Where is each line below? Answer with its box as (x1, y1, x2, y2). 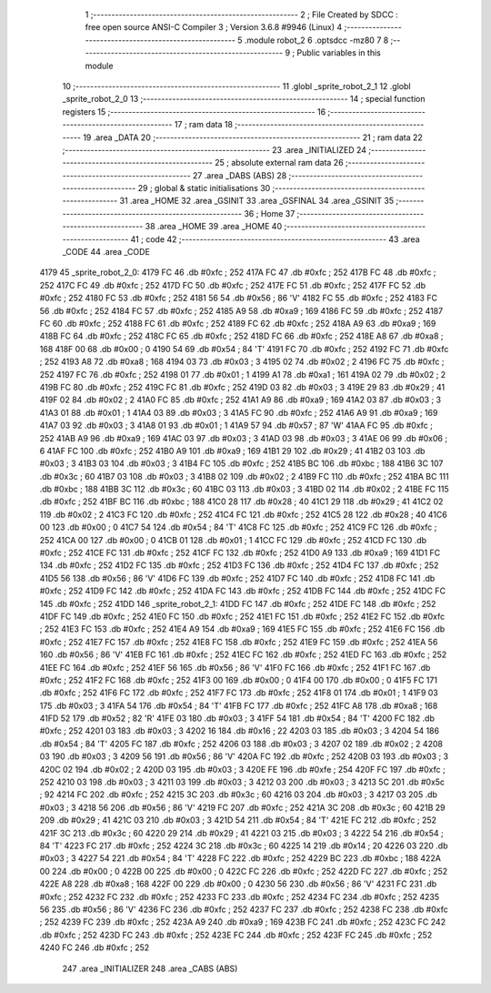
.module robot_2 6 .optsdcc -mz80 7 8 (244, 35, 389, 46)
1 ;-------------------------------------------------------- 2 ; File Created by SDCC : (85, 9, 399, 20)
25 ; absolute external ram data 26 (214, 157, 345, 168)
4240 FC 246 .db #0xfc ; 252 (39, 942, 150, 953)
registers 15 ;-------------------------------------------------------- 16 (62, 106, 326, 117)
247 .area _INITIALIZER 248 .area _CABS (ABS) (62, 963, 238, 974)
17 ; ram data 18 (174, 119, 234, 130)
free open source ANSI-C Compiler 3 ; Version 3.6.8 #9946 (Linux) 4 (85, 22, 343, 33)
